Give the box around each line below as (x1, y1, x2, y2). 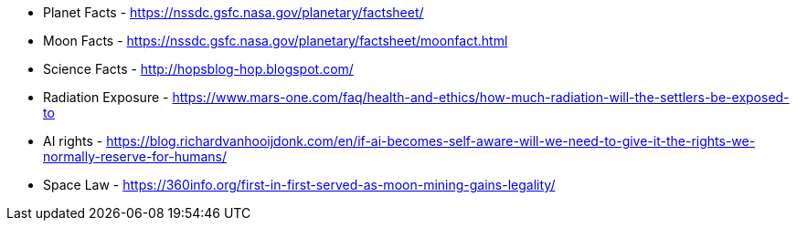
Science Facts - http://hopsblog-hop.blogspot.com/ (43, 61, 354, 77)
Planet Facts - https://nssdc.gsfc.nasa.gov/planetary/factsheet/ (43, 5, 424, 20)
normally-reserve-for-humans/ (43, 149, 228, 164)
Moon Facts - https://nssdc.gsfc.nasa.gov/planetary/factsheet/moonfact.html (43, 33, 508, 48)
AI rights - (43, 133, 103, 149)
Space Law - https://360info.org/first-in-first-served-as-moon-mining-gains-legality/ (43, 177, 556, 192)
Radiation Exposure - (43, 89, 169, 105)
